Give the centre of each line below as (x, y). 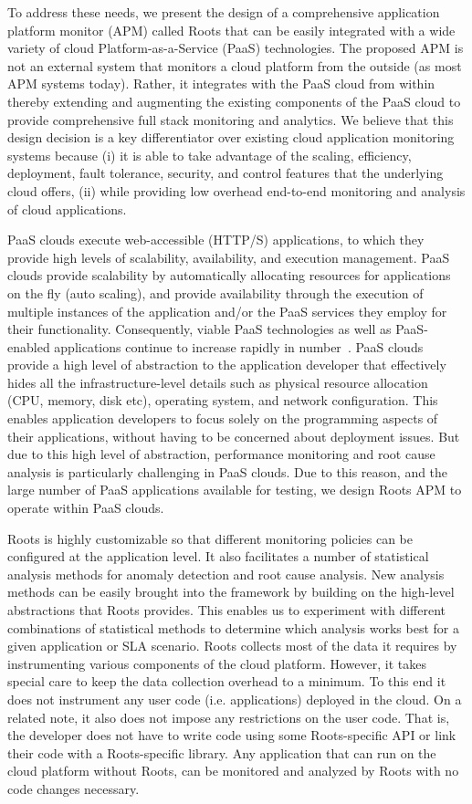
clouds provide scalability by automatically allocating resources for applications (229, 275)
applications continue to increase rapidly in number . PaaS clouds (239, 346)
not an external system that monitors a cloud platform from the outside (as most (235, 65)
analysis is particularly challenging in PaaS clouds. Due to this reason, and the (228, 471)
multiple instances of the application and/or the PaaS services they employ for (227, 311)
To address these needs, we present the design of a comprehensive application (224, 12)
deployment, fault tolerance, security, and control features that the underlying (226, 173)
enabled (29, 346)
